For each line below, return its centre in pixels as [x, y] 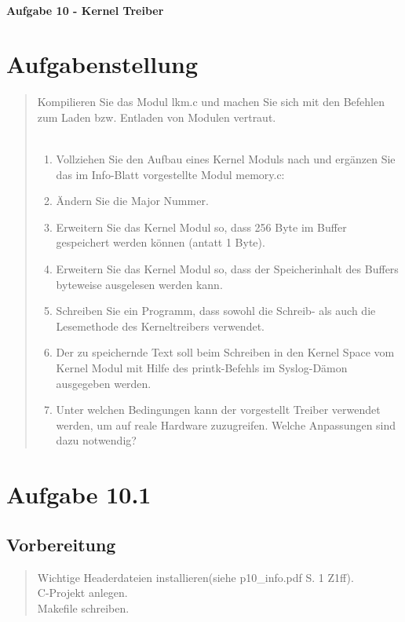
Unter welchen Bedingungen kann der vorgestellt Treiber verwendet [218, 410]
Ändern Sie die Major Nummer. [132, 201]
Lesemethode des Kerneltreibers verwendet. [160, 326]
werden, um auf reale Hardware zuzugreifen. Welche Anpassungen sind [226, 424]
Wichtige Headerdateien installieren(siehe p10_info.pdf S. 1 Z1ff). [195, 577]
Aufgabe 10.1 [79, 494]
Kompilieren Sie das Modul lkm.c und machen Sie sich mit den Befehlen [211, 102]
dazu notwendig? [96, 440]
